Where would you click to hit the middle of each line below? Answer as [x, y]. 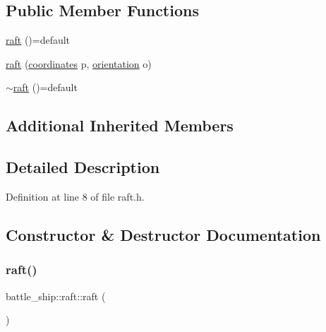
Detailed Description [83, 167]
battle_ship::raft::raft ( [56, 296]
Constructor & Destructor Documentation [163, 234]
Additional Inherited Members [120, 125]
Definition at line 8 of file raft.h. [75, 196]
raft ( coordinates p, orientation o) [79, 63]
